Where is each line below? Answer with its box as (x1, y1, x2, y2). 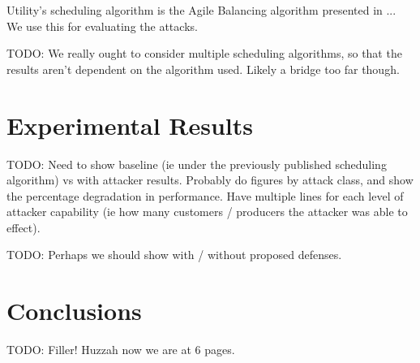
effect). (6, 218, 41, 236)
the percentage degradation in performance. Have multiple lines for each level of (6, 187, 404, 204)
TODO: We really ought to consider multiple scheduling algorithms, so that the (6, 45, 402, 62)
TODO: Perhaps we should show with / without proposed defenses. (6, 246, 342, 263)
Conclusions (6, 294, 142, 327)
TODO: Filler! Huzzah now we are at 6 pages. (6, 341, 235, 358)
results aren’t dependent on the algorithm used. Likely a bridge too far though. (6, 60, 400, 77)
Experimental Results (6, 108, 253, 141)
